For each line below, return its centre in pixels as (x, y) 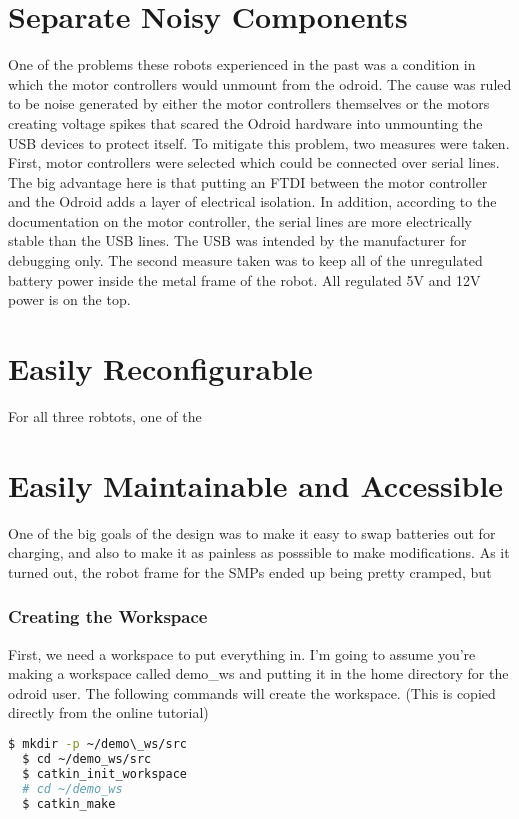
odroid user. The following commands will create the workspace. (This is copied (252, 692)
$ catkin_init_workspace (104, 773)
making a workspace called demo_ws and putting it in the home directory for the (258, 673)
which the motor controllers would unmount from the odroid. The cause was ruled (260, 83)
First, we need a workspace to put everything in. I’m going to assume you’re (242, 653)
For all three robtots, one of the (105, 415)
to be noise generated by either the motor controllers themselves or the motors (249, 103)
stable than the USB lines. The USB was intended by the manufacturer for (237, 240)
